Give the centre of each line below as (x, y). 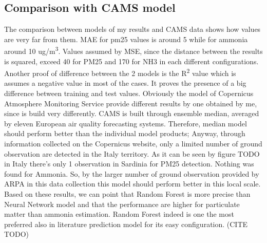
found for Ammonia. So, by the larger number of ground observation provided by (132, 173)
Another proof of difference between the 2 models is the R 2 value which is (120, 72)
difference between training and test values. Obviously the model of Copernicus (129, 93)
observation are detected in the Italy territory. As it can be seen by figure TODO (132, 153)
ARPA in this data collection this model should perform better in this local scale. (132, 184)
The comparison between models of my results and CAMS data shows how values (132, 29)
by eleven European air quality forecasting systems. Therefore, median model (126, 123)
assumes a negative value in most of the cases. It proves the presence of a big (125, 83)
